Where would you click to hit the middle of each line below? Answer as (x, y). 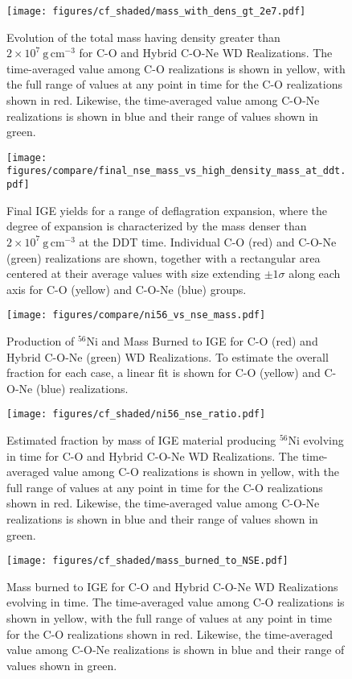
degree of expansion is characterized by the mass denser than (157, 226)
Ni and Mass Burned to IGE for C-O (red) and (202, 341)
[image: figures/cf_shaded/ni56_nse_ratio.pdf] (136, 414)
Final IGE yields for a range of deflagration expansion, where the (167, 210)
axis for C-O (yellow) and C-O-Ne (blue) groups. (127, 289)
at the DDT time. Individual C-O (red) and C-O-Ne (208, 241)
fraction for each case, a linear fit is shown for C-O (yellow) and (164, 373)
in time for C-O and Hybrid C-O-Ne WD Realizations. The (152, 455)
